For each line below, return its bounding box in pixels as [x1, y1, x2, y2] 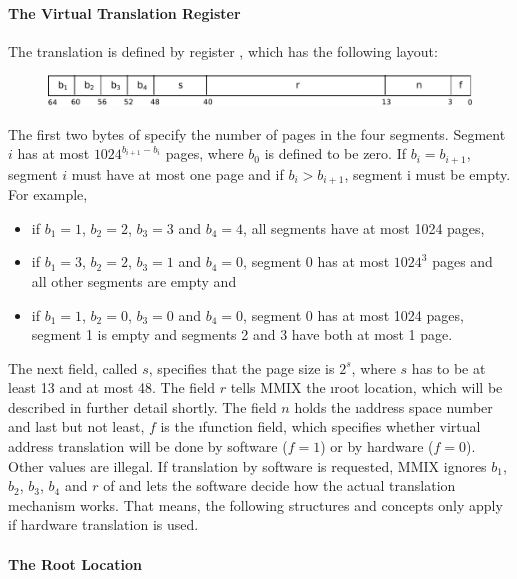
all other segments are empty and [31, 270, 237, 291]
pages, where [165, 143, 244, 164]
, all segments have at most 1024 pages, [243, 217, 485, 238]
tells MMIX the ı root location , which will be [230, 377, 503, 398]
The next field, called [8, 357, 138, 378]
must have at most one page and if [71, 163, 284, 184]
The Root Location [8, 553, 143, 574]
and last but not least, [8, 416, 145, 437]
